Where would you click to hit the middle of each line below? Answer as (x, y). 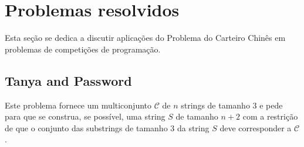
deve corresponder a (256, 127)
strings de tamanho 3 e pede (232, 105)
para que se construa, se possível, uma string (85, 116)
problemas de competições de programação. (83, 49)
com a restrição (270, 116)
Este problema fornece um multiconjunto (78, 105)
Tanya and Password (68, 80)
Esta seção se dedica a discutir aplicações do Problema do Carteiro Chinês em (145, 38)
